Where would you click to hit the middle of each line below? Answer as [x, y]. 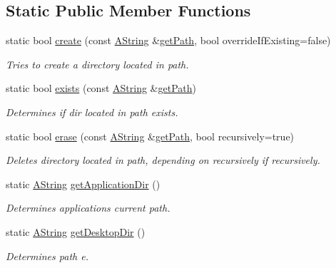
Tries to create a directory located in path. [97, 64]
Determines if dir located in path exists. [92, 112]
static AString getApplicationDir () [83, 184]
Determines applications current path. [88, 208]
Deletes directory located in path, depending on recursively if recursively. [163, 160]
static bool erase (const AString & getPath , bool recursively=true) [150, 136]
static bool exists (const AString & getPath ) [101, 88]
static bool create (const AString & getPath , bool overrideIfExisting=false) [168, 40]
